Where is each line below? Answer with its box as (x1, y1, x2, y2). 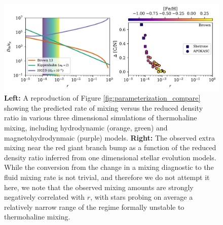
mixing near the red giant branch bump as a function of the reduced (4, 142, 216, 153)
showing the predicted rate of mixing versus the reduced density (4, 102, 203, 113)
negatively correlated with (4, 192, 85, 202)
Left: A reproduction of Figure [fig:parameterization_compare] (4, 93, 201, 103)
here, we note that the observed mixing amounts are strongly (4, 182, 194, 192)
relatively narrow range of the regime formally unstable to (4, 201, 184, 212)
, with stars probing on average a (90, 192, 193, 202)
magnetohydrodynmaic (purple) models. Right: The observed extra (4, 132, 215, 143)
